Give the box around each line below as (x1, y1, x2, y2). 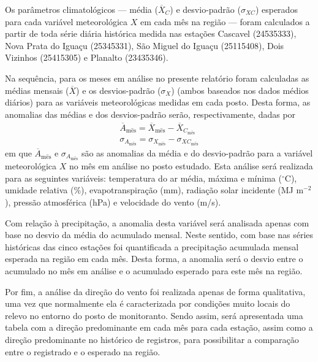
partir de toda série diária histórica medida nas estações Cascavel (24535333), (5, 27, 297, 40)
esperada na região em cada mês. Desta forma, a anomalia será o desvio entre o (5, 252, 303, 265)
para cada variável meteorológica (5, 15, 127, 28)
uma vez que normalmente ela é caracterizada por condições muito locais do (5, 297, 290, 310)
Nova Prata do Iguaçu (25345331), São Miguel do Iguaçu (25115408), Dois (5, 39, 284, 52)
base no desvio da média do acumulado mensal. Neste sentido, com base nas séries (5, 228, 314, 241)
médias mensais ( (5, 83, 69, 96)
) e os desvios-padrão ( (76, 83, 161, 96)
